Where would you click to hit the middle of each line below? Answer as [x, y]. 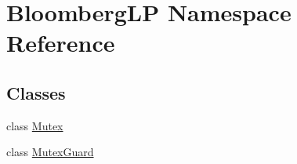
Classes [36, 92]
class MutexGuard [50, 152]
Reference [61, 43]
